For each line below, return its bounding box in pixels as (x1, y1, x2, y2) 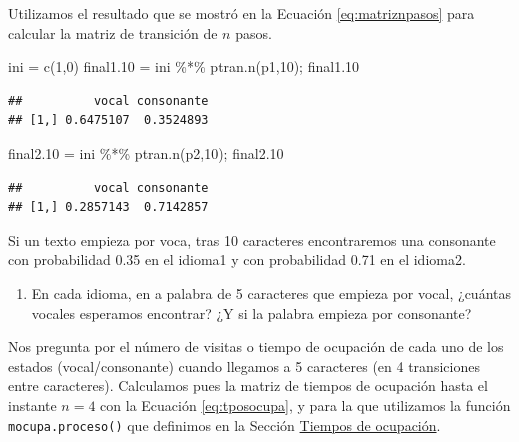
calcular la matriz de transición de (8, 22, 218, 43)
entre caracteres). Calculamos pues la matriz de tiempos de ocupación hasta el (8, 375, 488, 396)
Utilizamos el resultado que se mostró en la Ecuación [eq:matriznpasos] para (8, 3, 475, 23)
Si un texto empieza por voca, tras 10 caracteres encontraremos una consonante (8, 229, 496, 250)
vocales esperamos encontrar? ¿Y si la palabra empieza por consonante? (31, 302, 472, 323)
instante (8, 394, 57, 415)
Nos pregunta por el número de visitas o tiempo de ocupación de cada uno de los (8, 336, 504, 357)
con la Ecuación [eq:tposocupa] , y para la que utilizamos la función (100, 394, 511, 415)
